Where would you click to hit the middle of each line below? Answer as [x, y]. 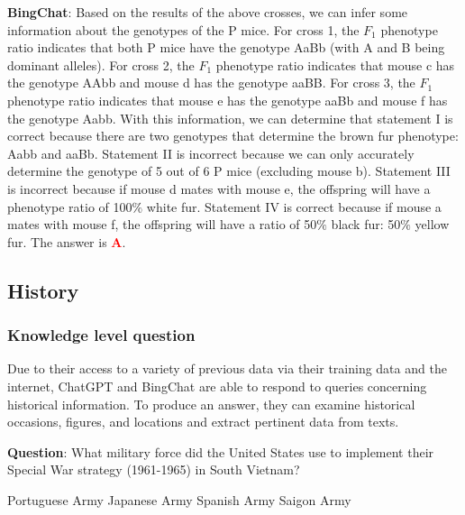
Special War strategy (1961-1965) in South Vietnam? [154, 469]
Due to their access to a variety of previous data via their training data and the [227, 368]
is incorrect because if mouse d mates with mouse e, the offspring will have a [219, 188]
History [43, 290]
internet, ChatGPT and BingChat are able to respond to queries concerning [217, 386]
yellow [432, 224]
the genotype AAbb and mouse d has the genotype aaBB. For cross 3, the [211, 83]
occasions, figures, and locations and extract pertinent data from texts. [203, 422]
